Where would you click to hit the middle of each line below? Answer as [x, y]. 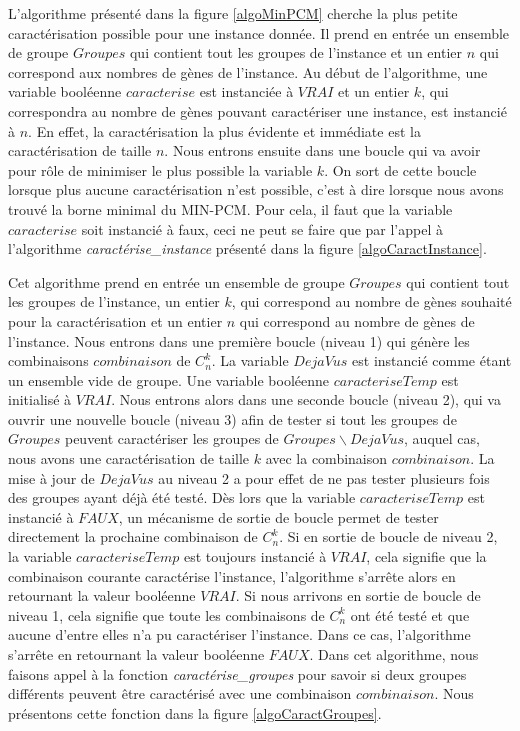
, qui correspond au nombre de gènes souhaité [371, 301]
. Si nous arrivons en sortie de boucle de [358, 595]
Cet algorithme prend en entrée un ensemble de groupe [176, 281]
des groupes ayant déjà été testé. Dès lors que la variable [182, 497]
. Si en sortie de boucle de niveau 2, [388, 536]
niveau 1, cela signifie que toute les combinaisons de [166, 614]
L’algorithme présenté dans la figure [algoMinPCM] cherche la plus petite [233, 13]
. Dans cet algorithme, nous [394, 654]
